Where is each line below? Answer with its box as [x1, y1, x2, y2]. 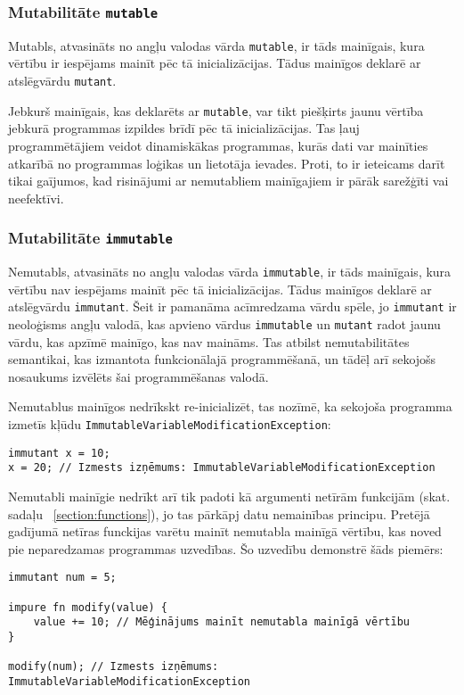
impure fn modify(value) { [8, 600, 167, 614]
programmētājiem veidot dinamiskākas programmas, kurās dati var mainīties [8, 136, 428, 154]
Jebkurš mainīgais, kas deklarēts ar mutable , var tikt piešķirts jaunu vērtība [8, 101, 424, 120]
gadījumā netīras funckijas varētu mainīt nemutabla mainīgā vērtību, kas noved [8, 522, 442, 541]
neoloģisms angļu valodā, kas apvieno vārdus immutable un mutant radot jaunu [8, 315, 441, 333]
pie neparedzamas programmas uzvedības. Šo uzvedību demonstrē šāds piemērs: [8, 539, 444, 558]
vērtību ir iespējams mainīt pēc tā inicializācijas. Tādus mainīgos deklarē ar [8, 54, 421, 72]
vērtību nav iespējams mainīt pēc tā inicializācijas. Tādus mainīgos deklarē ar [8, 279, 432, 298]
